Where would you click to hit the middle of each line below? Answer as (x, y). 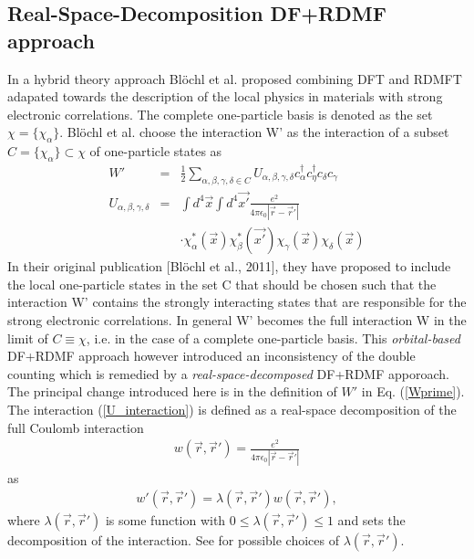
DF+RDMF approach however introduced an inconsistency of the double (211, 356)
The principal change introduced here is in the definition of (172, 391)
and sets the (371, 520)
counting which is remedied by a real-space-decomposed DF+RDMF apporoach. (228, 373)
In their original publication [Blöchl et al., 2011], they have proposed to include (229, 266)
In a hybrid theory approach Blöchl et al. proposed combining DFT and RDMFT (235, 78)
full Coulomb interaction (76, 427)
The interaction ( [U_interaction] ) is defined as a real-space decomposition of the (232, 409)
